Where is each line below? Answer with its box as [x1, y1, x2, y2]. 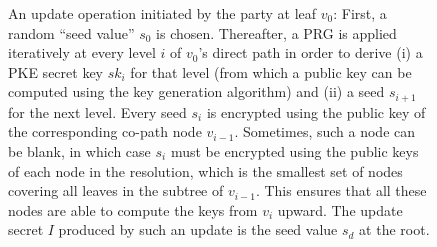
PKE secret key [8, 61, 103, 82]
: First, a [333, 3, 387, 23]
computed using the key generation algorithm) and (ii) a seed [8, 81, 385, 102]
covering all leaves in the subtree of [8, 180, 224, 201]
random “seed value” [8, 22, 135, 43]
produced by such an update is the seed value [58, 219, 338, 240]
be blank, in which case [8, 141, 151, 162]
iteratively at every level [8, 42, 156, 63]
